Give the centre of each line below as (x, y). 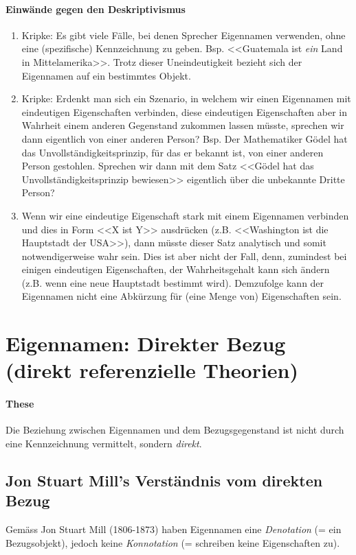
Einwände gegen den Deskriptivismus (96, 9)
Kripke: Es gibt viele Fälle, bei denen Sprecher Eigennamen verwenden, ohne (183, 35)
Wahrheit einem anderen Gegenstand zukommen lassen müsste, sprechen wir (183, 125)
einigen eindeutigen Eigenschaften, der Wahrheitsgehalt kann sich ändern (176, 269)
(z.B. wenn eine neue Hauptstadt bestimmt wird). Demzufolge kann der (173, 282)
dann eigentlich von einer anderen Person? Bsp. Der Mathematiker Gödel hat (185, 138)
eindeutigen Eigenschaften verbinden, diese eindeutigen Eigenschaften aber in (185, 111)
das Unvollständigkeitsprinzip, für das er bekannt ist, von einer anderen (173, 152)
